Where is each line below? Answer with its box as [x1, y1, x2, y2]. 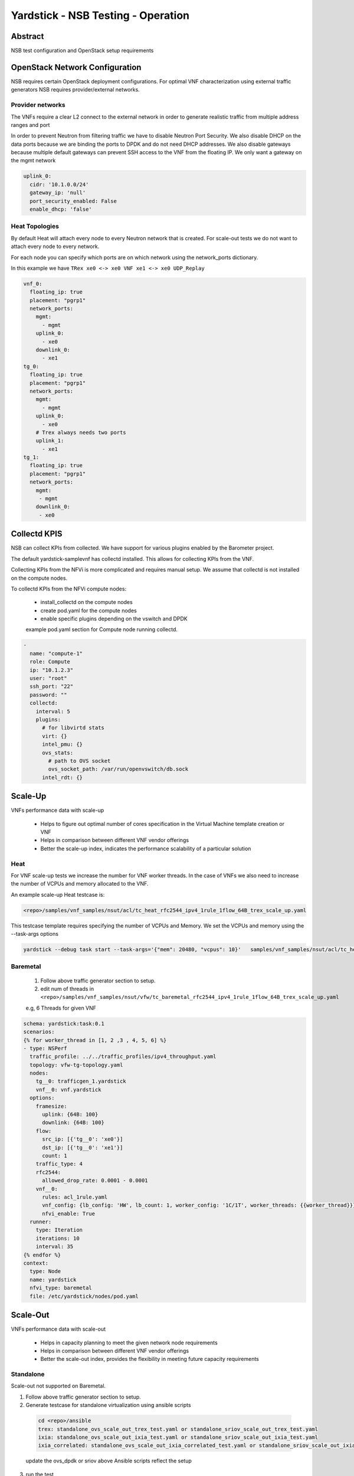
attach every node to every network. [11, 243, 100, 250]
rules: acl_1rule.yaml [42, 1193, 108, 1200]
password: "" [29, 691, 67, 698]
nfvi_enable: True [42, 1210, 96, 1217]
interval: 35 [35, 1243, 74, 1250]
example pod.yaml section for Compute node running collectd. [25, 626, 178, 633]
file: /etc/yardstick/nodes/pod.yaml [29, 1293, 139, 1299]
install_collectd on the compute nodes [40, 599, 133, 606]
